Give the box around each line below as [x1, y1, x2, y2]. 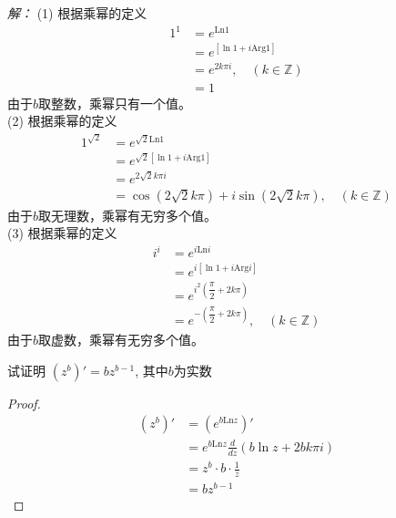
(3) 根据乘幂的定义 [7, 223, 117, 243]
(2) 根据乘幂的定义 [7, 111, 117, 130]
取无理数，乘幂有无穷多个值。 [38, 205, 218, 224]
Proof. [7, 393, 41, 412]
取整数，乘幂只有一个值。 [38, 93, 192, 112]
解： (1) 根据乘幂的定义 [7, 4, 147, 22]
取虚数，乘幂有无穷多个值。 [38, 330, 205, 349]
